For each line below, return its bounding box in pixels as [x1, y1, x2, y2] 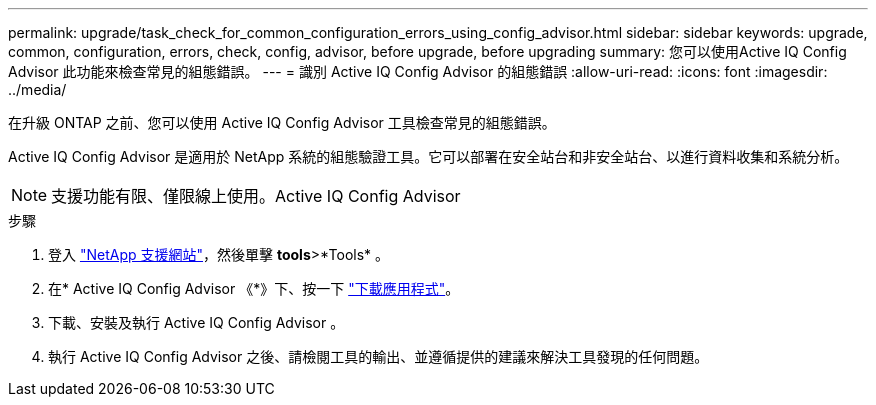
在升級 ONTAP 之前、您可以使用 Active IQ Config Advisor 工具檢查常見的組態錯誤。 [8, 114, 556, 131]
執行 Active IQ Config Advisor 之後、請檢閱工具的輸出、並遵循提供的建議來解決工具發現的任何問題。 [48, 348, 709, 365]
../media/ [8, 81, 67, 98]
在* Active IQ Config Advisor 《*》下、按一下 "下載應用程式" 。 [48, 280, 460, 297]
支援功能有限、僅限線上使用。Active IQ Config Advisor [51, 186, 461, 206]
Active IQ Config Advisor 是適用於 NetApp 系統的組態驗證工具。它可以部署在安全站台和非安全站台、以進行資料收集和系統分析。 [8, 148, 849, 165]
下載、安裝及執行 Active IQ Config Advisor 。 [48, 314, 345, 331]
